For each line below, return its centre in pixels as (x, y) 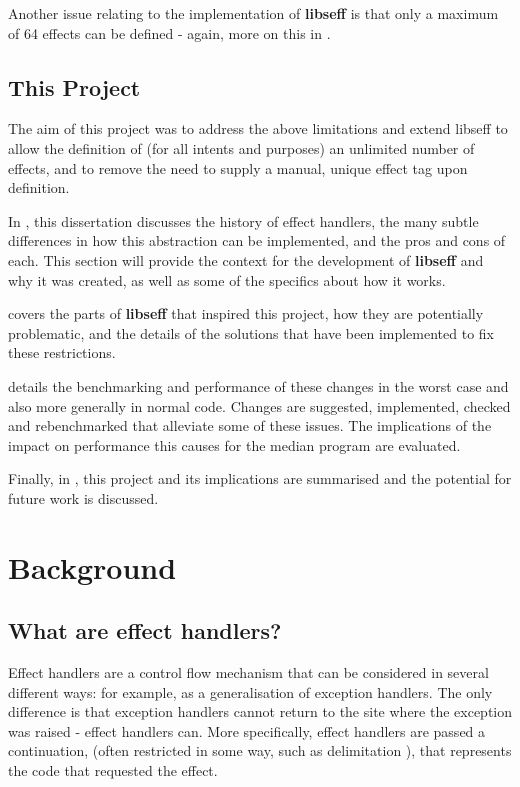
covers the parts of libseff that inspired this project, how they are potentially (246, 313)
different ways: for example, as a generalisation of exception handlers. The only (250, 691)
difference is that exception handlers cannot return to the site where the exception (260, 711)
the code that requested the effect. (113, 770)
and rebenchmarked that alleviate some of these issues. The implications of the (250, 425)
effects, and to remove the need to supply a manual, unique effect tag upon (238, 167)
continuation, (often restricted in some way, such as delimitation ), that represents (260, 750)
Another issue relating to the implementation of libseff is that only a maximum (253, 13)
